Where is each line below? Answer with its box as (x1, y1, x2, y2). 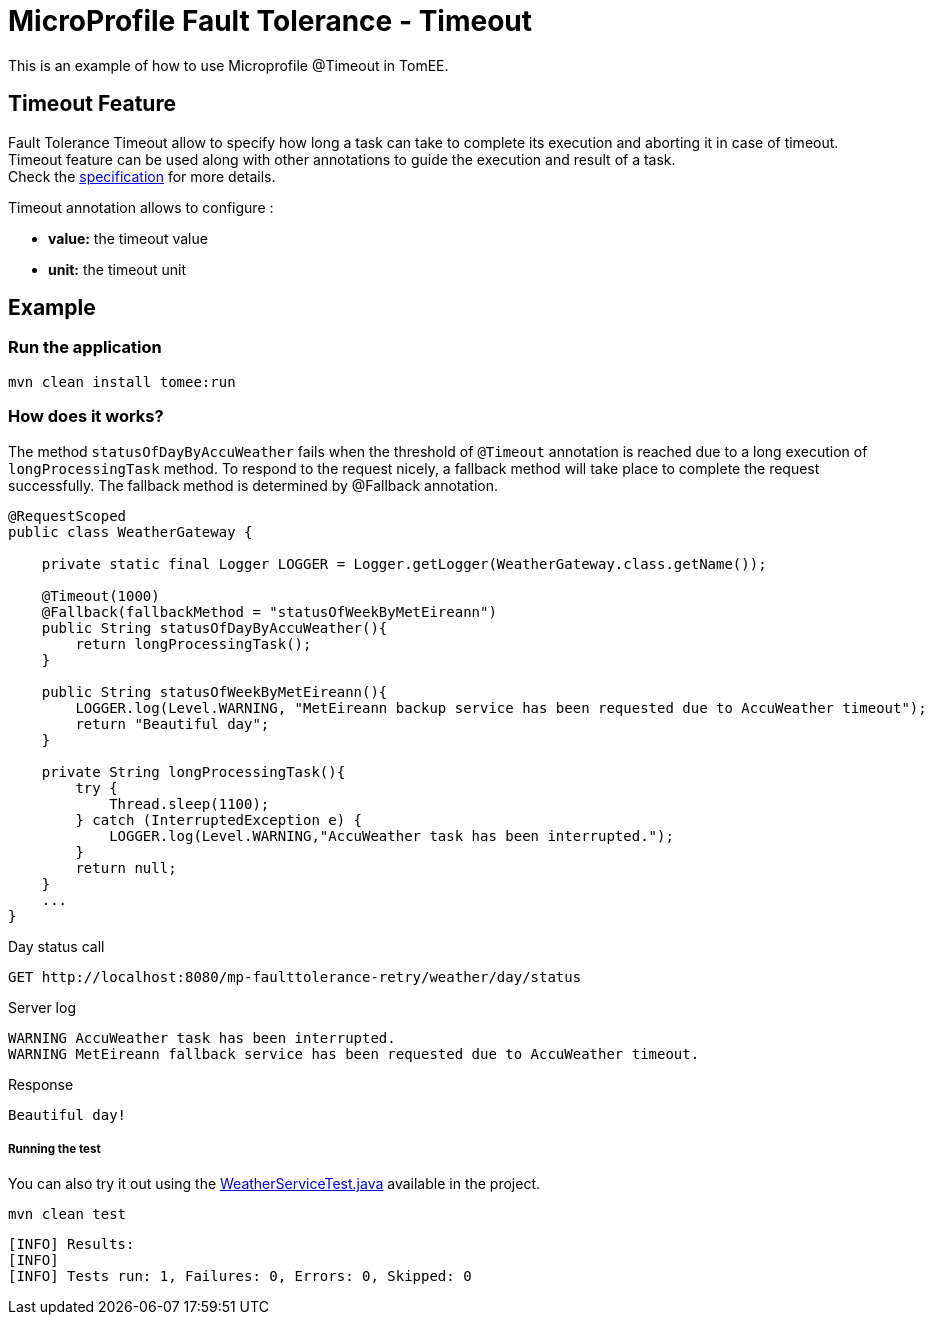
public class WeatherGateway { (8, 523, 253, 540)
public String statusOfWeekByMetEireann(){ (41, 683, 388, 700)
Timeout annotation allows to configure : (8, 198, 274, 216)
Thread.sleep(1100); (109, 795, 270, 812)
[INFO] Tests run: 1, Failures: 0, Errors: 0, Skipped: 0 (8, 1268, 472, 1285)
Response (8, 1075, 74, 1093)
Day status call (8, 937, 105, 955)
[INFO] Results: (8, 1236, 135, 1253)
